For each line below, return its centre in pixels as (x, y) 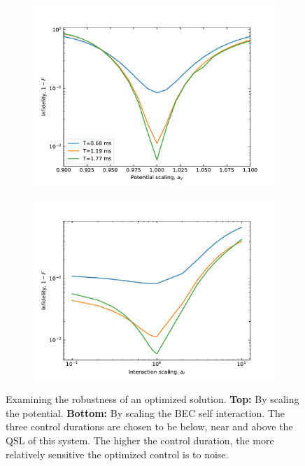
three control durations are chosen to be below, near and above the (149, 426)
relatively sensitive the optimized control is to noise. (117, 454)
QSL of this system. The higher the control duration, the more (140, 440)
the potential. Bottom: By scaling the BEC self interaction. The (145, 412)
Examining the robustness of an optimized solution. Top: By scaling (152, 399)
